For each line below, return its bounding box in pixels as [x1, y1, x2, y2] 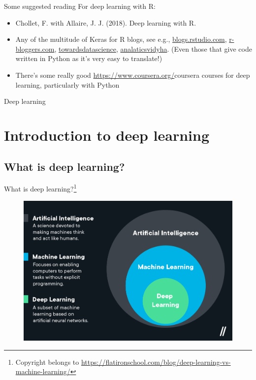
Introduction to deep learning [4, 125, 210, 145]
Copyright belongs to [15, 356, 79, 367]
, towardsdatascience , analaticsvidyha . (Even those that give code [54, 43, 252, 54]
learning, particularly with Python [15, 79, 120, 90]
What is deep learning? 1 [4, 182, 77, 193]
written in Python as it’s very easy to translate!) [15, 53, 162, 63]
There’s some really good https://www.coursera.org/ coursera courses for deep [15, 69, 250, 80]
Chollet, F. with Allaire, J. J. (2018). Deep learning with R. [15, 17, 196, 28]
